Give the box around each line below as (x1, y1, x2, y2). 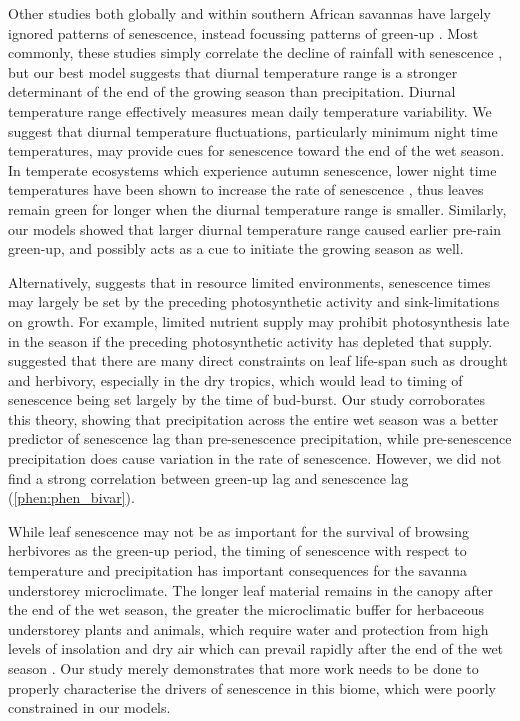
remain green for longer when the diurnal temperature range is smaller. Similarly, (8, 198, 507, 219)
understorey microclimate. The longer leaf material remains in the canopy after (8, 579, 493, 600)
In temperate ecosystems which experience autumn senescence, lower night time (8, 159, 497, 180)
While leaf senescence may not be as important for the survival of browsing (8, 520, 469, 541)
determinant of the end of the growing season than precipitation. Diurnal (8, 81, 456, 102)
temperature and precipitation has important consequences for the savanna (8, 560, 468, 581)
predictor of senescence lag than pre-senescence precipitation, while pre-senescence (8, 428, 512, 449)
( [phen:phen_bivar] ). (8, 487, 135, 508)
